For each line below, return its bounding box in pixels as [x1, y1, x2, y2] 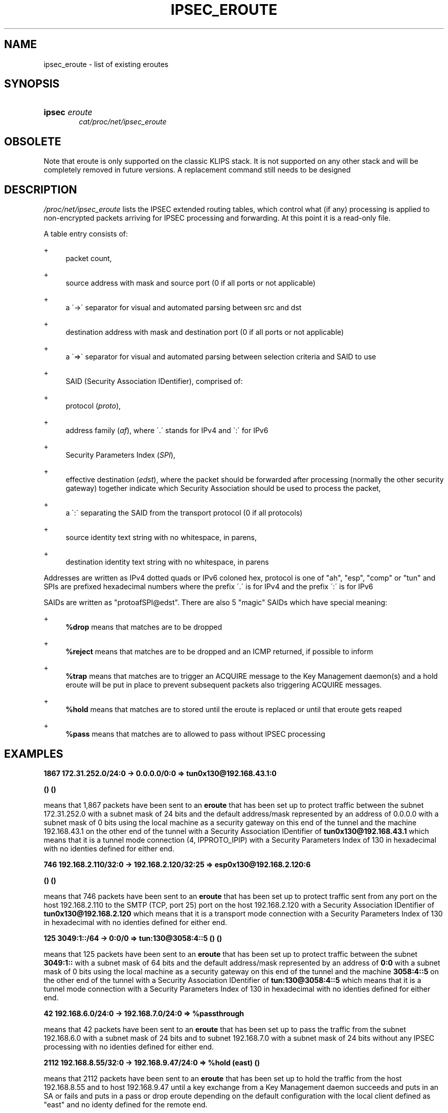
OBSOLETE [4, 135, 61, 148]
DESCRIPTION [4, 183, 77, 196]
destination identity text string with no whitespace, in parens [65, 558, 269, 567]
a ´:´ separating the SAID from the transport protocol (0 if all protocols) [65, 508, 303, 518]
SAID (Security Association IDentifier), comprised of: [65, 377, 243, 386]
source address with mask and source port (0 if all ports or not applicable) [65, 279, 316, 288]
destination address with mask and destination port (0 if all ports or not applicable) [65, 328, 344, 337]
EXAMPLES [4, 747, 63, 760]
